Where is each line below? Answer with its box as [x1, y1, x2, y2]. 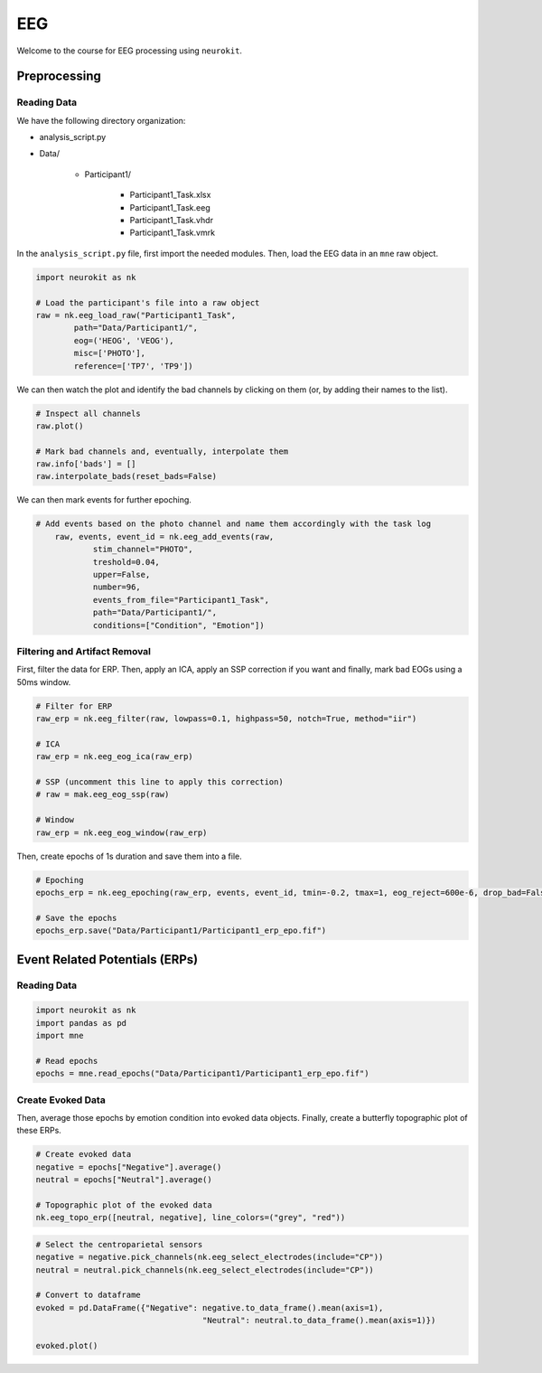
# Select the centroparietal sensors [35, 1239, 203, 1249]
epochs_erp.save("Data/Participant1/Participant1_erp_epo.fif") [35, 926, 327, 936]
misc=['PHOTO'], [73, 348, 146, 359]
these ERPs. [16, 1125, 62, 1136]
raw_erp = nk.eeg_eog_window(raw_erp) [35, 827, 208, 838]
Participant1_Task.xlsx [129, 190, 211, 201]
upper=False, [92, 569, 151, 579]
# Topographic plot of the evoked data [35, 1199, 212, 1210]
